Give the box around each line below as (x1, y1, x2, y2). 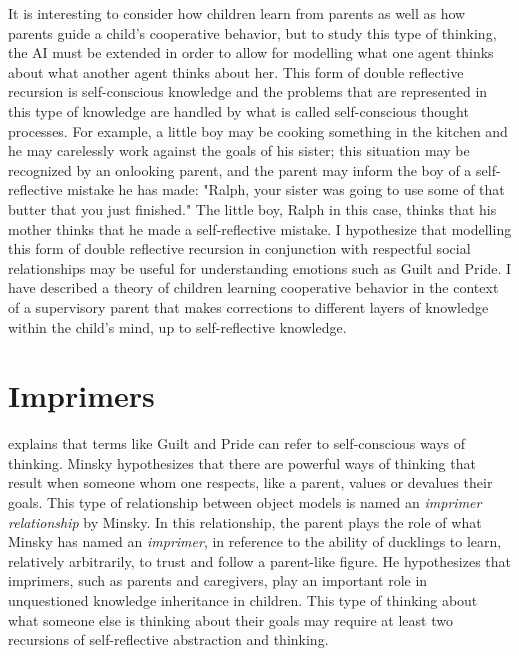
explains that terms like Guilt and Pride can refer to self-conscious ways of (8, 433, 466, 454)
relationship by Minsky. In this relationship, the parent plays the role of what (8, 511, 482, 532)
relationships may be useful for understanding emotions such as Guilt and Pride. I (8, 257, 512, 278)
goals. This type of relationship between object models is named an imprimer (8, 492, 482, 512)
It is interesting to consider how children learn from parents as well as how (8, 3, 466, 23)
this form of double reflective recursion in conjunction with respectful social (8, 238, 471, 259)
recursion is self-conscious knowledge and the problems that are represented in (8, 81, 488, 102)
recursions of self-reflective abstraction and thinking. (8, 629, 329, 650)
